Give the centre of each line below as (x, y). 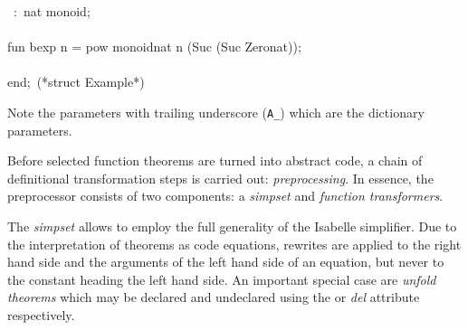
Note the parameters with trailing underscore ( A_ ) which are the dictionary (216, 112)
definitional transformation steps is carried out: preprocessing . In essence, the (220, 178)
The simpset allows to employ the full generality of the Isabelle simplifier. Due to (232, 226)
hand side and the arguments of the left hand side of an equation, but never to (226, 262)
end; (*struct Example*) (76, 82)
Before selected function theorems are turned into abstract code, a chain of (215, 160)
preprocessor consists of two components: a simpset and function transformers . (225, 196)
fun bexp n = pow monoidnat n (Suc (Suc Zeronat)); (154, 47)
